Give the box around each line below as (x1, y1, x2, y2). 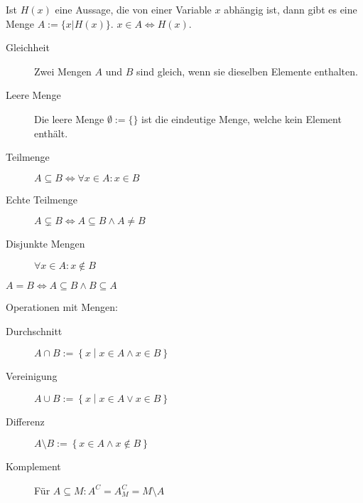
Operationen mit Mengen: (6, 299, 118, 314)
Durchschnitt (6, 323, 63, 338)
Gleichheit (6, 40, 50, 55)
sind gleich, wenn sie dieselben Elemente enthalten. (136, 63, 358, 78)
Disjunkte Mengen (6, 236, 85, 251)
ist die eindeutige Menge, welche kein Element (141, 111, 342, 126)
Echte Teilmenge (6, 191, 77, 206)
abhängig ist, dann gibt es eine (224, 2, 357, 16)
